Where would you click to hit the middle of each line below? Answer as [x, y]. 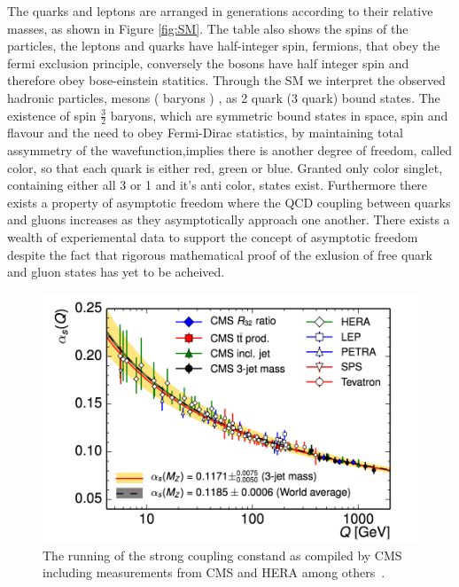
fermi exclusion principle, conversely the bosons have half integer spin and [208, 63]
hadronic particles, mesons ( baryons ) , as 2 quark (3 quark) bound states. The [224, 97]
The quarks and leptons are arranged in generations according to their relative [220, 11]
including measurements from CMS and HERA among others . [214, 572]
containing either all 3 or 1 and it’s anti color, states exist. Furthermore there [218, 185]
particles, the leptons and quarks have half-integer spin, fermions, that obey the [224, 46]
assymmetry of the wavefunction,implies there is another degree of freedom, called [230, 149]
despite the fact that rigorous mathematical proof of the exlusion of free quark [220, 254]
